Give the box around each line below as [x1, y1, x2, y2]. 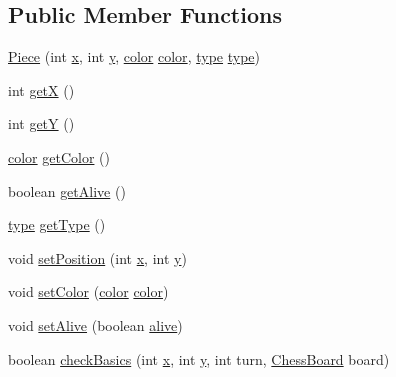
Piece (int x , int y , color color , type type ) [8, 46, 260, 67]
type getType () [8, 214, 106, 235]
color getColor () [8, 146, 110, 167]
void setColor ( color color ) [8, 281, 169, 302]
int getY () [8, 113, 75, 134]
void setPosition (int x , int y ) [8, 247, 187, 268]
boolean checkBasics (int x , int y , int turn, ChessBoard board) [8, 348, 390, 369]
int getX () [8, 79, 75, 100]
